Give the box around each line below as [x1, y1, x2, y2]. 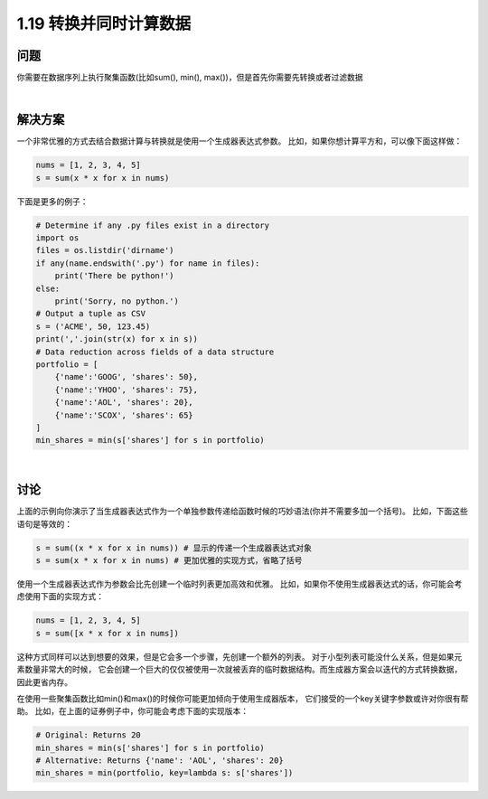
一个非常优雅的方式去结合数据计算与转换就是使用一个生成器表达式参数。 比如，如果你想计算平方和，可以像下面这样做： [16, 136, 463, 146]
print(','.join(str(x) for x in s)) [35, 334, 199, 344]
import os [35, 233, 80, 243]
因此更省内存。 [16, 676, 72, 687]
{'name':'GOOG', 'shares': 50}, [54, 371, 199, 382]
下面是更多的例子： [16, 195, 89, 207]
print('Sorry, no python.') [54, 296, 180, 306]
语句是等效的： [16, 518, 72, 529]
